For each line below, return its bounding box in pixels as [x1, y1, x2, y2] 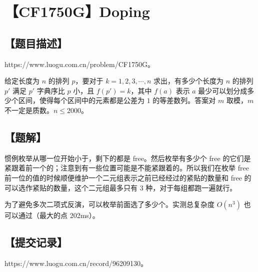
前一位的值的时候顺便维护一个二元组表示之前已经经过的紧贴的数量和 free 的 [4, 172, 251, 182]
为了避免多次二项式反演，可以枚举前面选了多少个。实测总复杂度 [4, 199, 214, 209]
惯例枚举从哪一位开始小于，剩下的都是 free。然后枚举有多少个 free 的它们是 [4, 152, 251, 163]
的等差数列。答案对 [152, 95, 216, 105]
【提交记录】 [4, 234, 67, 250]
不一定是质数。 [4, 104, 53, 115]
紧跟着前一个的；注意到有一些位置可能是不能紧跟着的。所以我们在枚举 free [4, 162, 249, 173]
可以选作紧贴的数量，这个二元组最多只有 [4, 182, 137, 192]
